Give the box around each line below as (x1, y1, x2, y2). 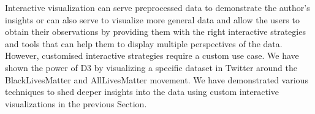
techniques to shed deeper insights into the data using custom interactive (5, 85, 279, 98)
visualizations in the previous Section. (5, 97, 147, 110)
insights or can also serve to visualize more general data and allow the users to (5, 13, 300, 26)
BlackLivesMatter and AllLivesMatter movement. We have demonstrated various (5, 73, 308, 86)
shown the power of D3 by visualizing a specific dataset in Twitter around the (5, 61, 298, 74)
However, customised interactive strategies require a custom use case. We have (5, 49, 299, 62)
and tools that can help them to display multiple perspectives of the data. (5, 37, 283, 50)
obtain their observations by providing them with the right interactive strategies (5, 25, 306, 38)
